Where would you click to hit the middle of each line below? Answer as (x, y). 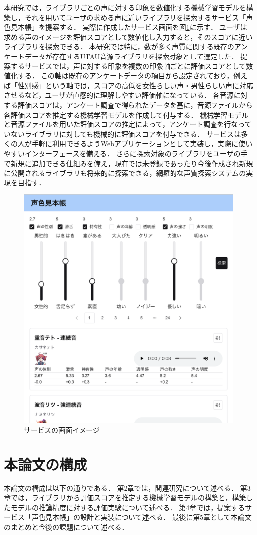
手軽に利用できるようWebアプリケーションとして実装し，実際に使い (142, 144)
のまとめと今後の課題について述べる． (66, 526)
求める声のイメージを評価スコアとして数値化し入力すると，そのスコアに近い (128, 36)
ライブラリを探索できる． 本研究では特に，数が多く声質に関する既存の (119, 46)
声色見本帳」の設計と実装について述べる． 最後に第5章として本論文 (141, 517)
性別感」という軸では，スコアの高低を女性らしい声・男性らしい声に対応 (135, 85)
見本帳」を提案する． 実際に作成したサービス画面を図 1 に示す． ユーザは (129, 27)
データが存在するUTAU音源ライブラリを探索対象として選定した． (131, 56)
